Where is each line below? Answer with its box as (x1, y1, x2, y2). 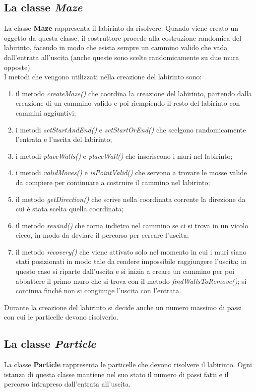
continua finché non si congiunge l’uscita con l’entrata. (15, 285, 181, 296)
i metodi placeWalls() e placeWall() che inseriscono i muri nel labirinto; (15, 150, 233, 161)
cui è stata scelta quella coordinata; (15, 203, 124, 214)
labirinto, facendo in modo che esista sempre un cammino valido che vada (4, 42, 228, 53)
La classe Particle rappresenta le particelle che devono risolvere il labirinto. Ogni (4, 359, 252, 370)
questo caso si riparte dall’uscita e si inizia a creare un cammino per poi (15, 266, 235, 276)
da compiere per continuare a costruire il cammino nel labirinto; (15, 177, 210, 187)
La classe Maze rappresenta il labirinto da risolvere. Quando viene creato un (4, 23, 239, 33)
